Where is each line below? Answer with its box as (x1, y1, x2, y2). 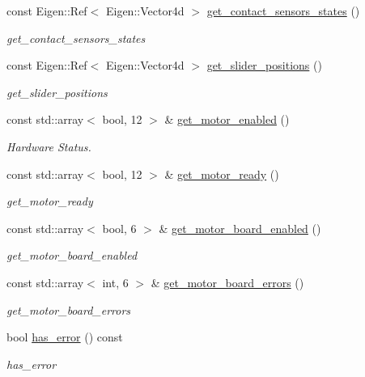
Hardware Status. (6, 138, 91, 155)
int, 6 (102, 273, 129, 290)
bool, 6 (102, 219, 137, 236)
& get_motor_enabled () (164, 111, 290, 128)
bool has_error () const (6, 328, 123, 345)
